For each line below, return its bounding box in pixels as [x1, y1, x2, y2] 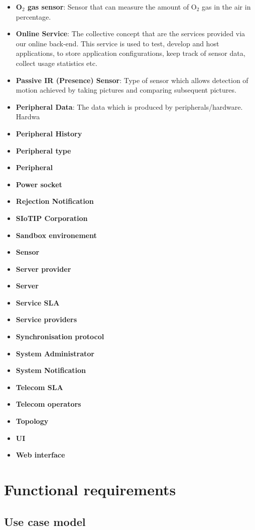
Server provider [16, 263, 71, 274]
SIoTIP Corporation [16, 212, 88, 223]
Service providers [16, 314, 77, 325]
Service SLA [16, 297, 60, 308]
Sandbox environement [16, 230, 97, 240]
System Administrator [16, 348, 94, 358]
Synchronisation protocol [16, 331, 104, 342]
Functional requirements [4, 479, 176, 499]
